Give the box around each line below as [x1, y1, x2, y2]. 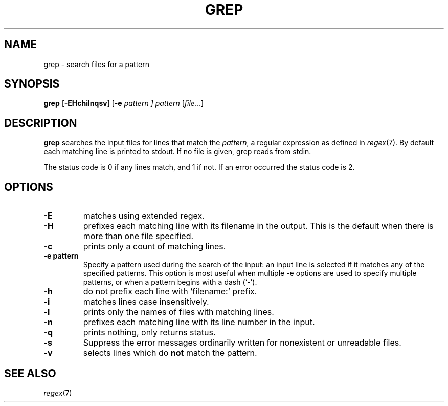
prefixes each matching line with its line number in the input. [83, 317, 315, 328]
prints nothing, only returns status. [83, 327, 216, 338]
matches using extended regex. [83, 210, 205, 221]
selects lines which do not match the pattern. [83, 348, 257, 358]
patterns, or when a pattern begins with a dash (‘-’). [83, 277, 257, 287]
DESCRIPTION [4, 116, 77, 130]
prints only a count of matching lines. [83, 241, 226, 252]
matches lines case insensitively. [83, 296, 209, 307]
